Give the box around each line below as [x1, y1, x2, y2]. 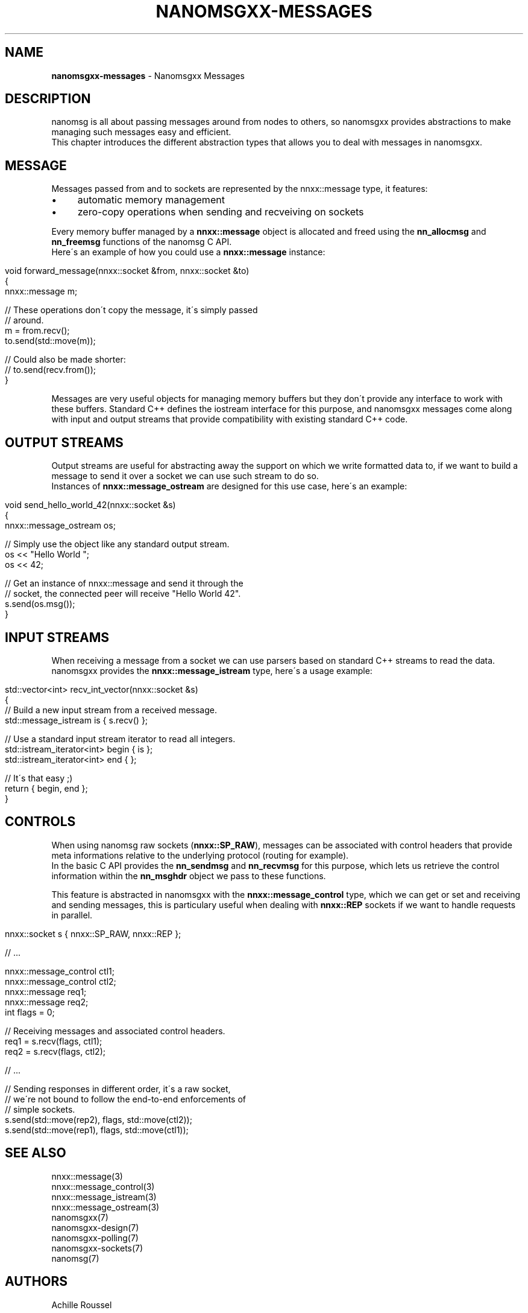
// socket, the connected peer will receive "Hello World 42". [5, 588, 241, 599]
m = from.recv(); [5, 325, 70, 336]
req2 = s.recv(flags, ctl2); [5, 1046, 105, 1057]
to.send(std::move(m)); [5, 335, 96, 346]
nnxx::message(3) [51, 1171, 123, 1181]
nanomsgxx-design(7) [51, 1222, 139, 1233]
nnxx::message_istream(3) [51, 1191, 157, 1202]
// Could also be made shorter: [5, 354, 126, 365]
